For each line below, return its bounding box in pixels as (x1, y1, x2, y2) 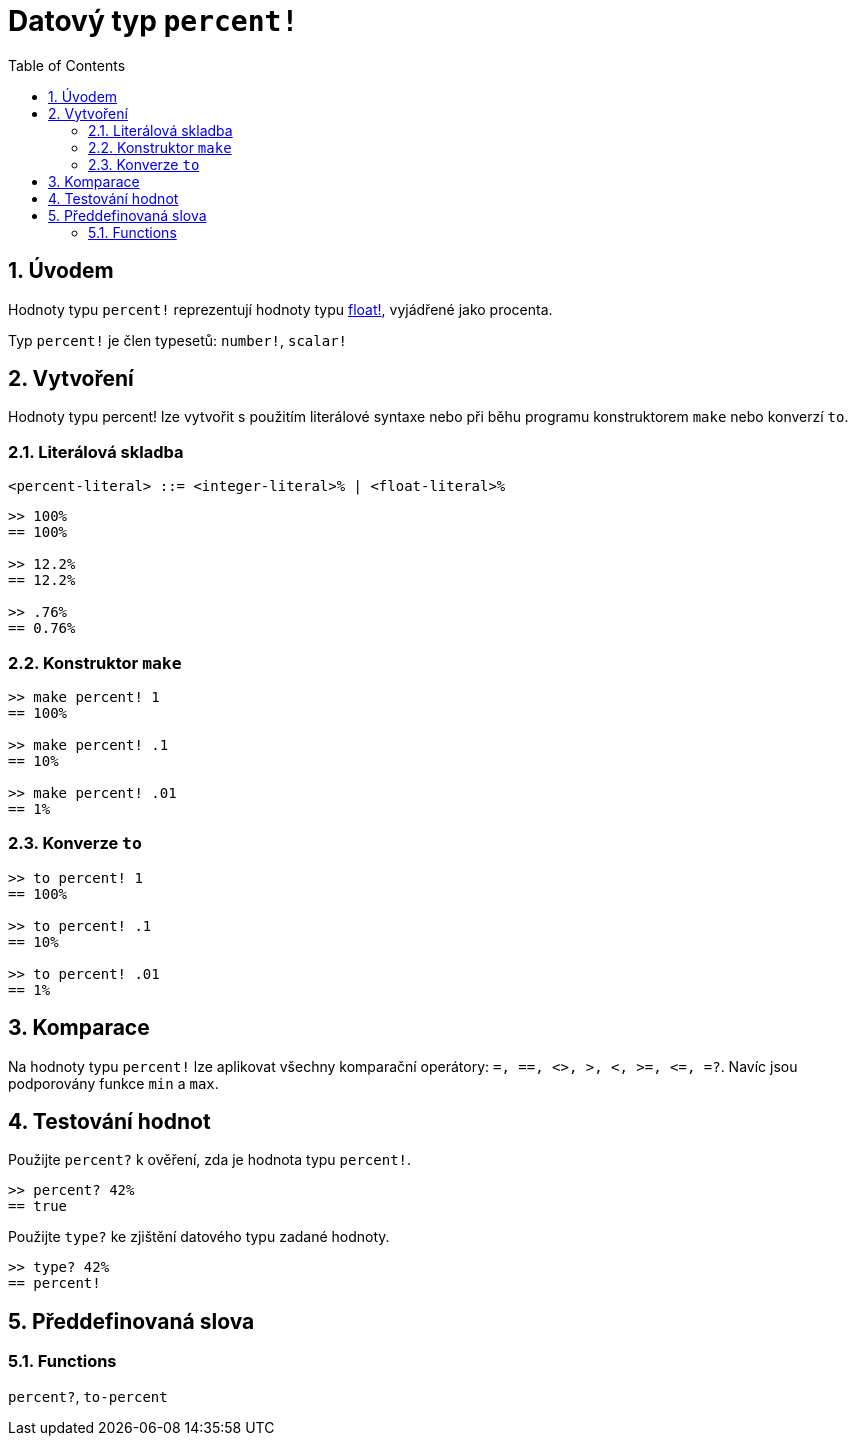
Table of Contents (8, 56, 126, 74)
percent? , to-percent (8, 1387, 168, 1405)
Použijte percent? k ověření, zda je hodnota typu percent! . (8, 1151, 412, 1169)
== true (8, 1198, 68, 1215)
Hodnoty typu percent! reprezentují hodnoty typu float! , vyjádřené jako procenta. (8, 300, 553, 318)
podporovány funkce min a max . (8, 1074, 219, 1092)
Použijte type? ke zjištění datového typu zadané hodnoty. (8, 1228, 390, 1246)
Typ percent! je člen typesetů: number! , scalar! (8, 331, 348, 349)
